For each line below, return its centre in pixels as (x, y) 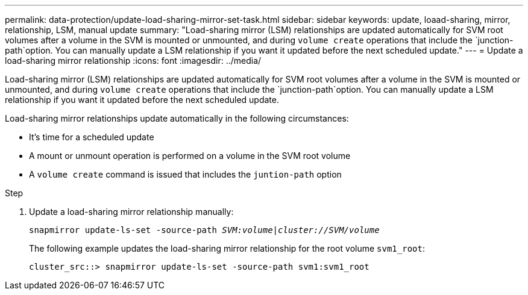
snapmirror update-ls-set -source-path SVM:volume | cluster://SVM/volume (204, 230)
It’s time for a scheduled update (92, 137)
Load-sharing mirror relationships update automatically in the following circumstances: (177, 118)
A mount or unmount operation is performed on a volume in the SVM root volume (190, 156)
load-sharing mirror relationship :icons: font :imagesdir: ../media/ (133, 61)
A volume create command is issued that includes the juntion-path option (185, 174)
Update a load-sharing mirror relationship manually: (131, 212)
